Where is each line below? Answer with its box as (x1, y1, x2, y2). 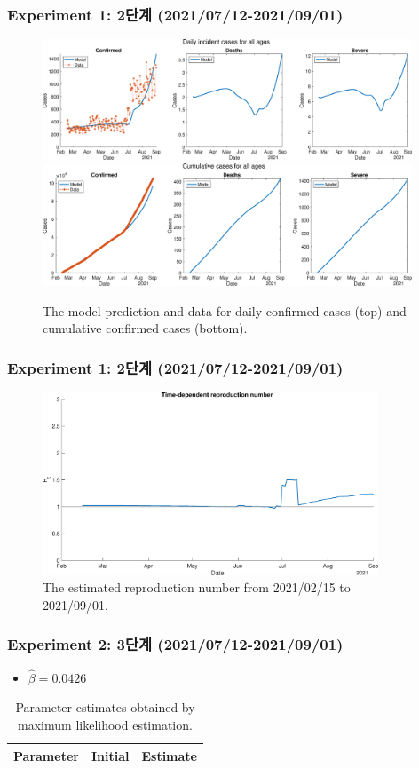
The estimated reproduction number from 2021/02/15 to (43, 578, 351, 597)
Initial (91, 746, 130, 764)
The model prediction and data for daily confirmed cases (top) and (43, 301, 407, 320)
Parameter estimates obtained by (15, 698, 195, 717)
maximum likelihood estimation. (18, 716, 193, 733)
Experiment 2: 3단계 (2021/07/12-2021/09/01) (7, 633, 344, 655)
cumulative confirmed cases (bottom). (43, 319, 248, 337)
